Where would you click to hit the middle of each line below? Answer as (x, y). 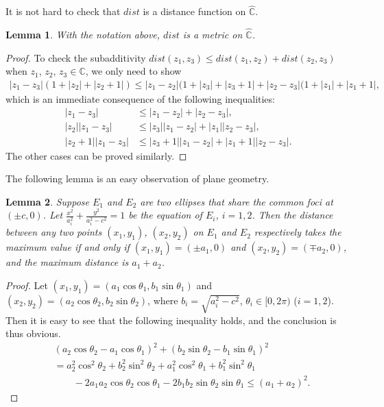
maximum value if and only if (68, 247)
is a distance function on (194, 11)
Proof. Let (27, 285)
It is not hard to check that (63, 11)
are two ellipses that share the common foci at (237, 201)
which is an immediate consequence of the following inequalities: (140, 98)
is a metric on (213, 35)
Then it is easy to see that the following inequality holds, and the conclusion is (171, 320)
